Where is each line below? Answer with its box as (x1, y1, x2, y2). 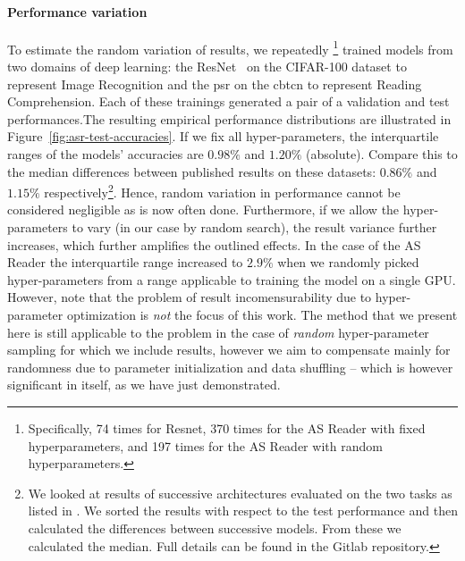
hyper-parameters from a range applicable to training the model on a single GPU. (7, 270, 456, 289)
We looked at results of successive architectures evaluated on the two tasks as (28, 483, 452, 502)
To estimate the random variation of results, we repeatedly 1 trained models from (7, 37, 453, 58)
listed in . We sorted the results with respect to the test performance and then (28, 501, 458, 520)
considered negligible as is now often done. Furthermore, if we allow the (7, 200, 400, 219)
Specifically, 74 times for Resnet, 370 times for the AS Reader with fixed (28, 418, 426, 437)
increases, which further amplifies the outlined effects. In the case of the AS (7, 235, 421, 254)
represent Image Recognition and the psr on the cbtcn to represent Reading (7, 74, 422, 93)
